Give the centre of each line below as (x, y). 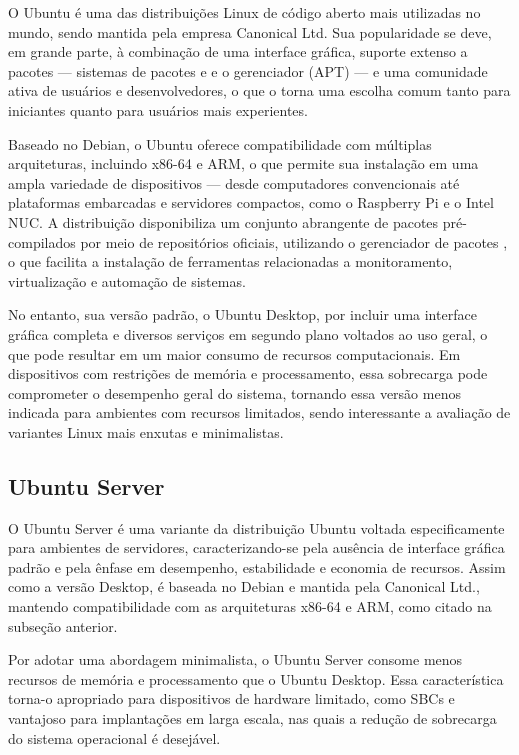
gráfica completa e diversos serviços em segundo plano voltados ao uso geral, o (248, 333)
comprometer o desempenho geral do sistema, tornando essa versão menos (234, 392)
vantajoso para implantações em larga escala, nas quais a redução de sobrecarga (252, 718)
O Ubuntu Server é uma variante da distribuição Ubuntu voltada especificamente (256, 527)
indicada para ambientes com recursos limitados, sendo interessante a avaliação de (259, 412)
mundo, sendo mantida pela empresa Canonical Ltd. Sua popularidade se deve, (250, 31)
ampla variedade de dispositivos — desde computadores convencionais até (234, 182)
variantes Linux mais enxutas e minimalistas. (146, 431)
